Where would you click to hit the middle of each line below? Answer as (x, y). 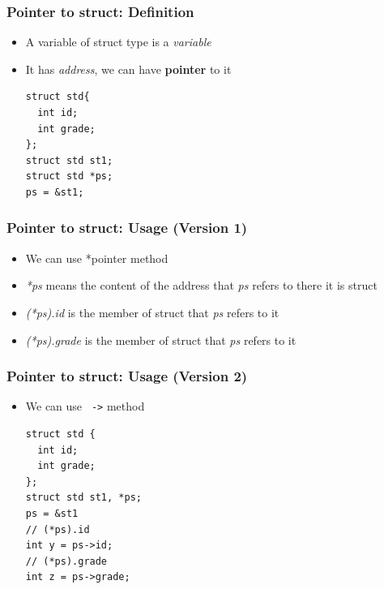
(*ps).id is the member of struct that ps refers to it (152, 312)
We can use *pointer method (97, 258)
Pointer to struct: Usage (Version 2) (127, 376)
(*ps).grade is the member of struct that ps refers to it (161, 340)
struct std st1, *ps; (83, 498)
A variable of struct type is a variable (118, 42)
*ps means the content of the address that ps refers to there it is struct (201, 285)
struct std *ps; (69, 176)
